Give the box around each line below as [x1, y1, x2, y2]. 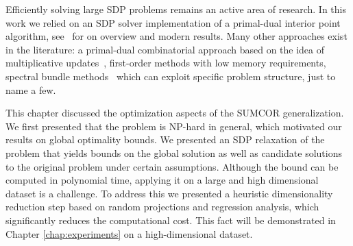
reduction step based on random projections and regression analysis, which [5, 199, 319, 214]
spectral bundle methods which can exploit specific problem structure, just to [5, 69, 336, 83]
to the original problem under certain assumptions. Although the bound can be [5, 159, 339, 173]
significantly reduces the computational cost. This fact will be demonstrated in [5, 212, 336, 227]
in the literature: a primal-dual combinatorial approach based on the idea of [5, 42, 325, 56]
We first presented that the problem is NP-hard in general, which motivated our [5, 119, 342, 133]
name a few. [5, 82, 56, 97]
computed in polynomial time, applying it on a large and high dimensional [5, 173, 319, 187]
